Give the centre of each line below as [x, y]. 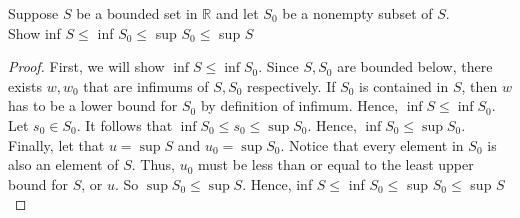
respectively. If [291, 85]
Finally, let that [56, 144]
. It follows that [124, 124]
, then [479, 85]
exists [25, 85]
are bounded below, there [415, 66]
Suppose [33, 13]
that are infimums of [146, 85]
